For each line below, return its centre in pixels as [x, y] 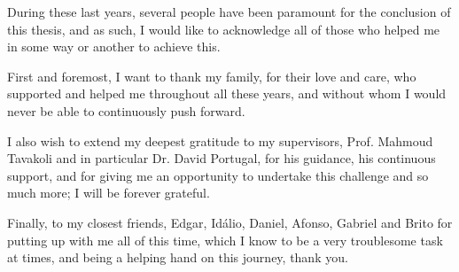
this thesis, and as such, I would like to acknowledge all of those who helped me [224, 29]
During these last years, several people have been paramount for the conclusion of [229, 12]
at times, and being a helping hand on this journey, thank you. [178, 257]
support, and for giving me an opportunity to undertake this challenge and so [218, 175]
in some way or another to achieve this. [114, 47]
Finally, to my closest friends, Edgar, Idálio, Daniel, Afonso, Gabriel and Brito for [230, 222]
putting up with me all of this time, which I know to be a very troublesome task [225, 240]
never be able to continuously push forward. [126, 110]
